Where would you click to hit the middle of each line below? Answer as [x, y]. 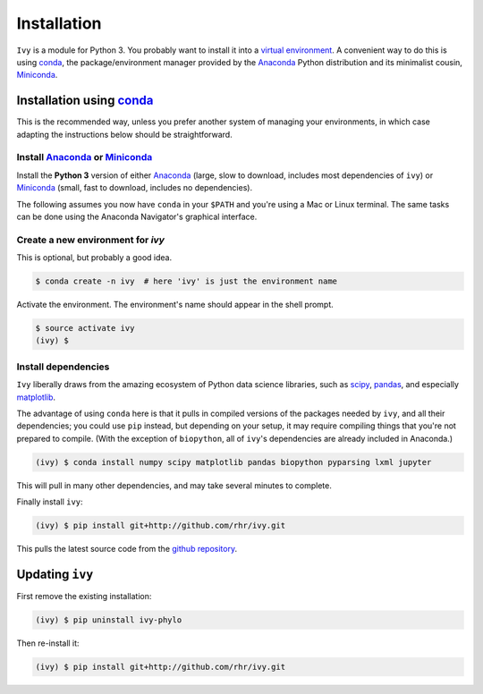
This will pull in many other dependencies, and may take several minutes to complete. [174, 485]
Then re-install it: [48, 643]
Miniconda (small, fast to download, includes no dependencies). [135, 188]
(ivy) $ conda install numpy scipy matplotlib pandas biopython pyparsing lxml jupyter [233, 462]
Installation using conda [85, 101]
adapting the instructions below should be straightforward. [124, 134]
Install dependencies [63, 367]
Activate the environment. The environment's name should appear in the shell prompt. [175, 305]
